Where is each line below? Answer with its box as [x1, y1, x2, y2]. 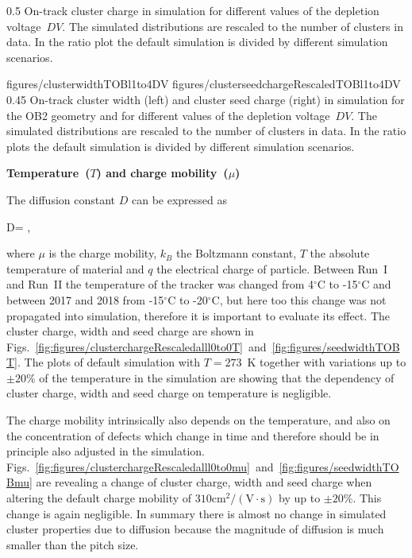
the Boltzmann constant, [175, 245, 297, 262]
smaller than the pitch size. [6, 536, 139, 552]
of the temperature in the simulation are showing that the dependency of [39, 369, 395, 386]
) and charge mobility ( [96, 165, 229, 181]
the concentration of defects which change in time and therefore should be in [6, 427, 379, 444]
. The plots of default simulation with [17, 354, 201, 370]
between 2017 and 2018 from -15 [6, 291, 164, 308]
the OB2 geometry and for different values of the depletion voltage [6, 107, 330, 123]
